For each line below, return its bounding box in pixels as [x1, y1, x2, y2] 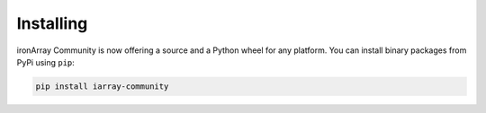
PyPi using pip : [16, 56, 76, 67]
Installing [16, 13, 88, 33]
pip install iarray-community [35, 81, 169, 91]
